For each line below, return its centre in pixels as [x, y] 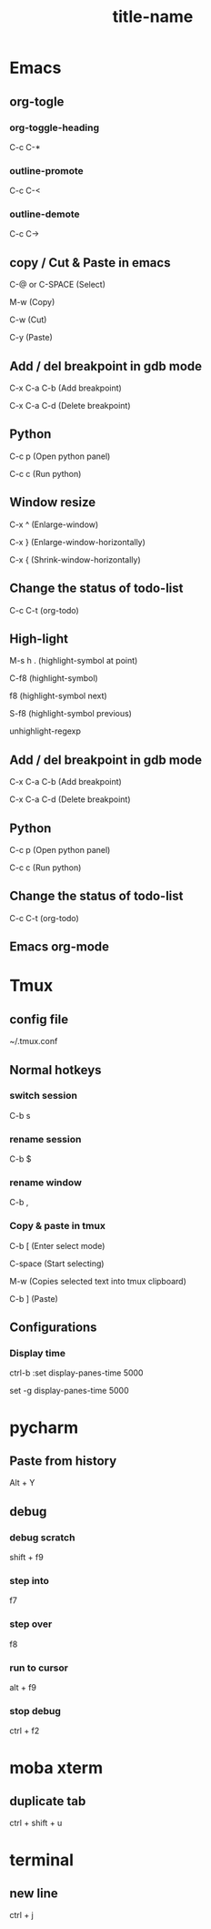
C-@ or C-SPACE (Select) [58, 285]
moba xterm [56, 1767]
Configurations [53, 1328]
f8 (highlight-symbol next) [58, 696]
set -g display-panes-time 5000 [69, 1391]
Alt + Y [22, 1483]
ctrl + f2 [25, 1731]
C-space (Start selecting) [57, 1264]
